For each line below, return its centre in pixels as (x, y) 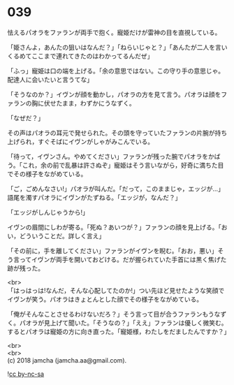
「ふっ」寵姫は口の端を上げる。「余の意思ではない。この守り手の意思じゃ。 (116, 71)
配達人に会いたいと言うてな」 (50, 79)
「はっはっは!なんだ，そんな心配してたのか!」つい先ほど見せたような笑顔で (116, 290)
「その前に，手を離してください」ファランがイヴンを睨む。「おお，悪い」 (112, 250)
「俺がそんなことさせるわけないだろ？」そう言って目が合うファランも (108, 314)
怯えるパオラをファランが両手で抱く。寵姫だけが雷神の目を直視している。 (114, 32)
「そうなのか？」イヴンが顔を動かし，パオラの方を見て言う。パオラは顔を (114, 94)
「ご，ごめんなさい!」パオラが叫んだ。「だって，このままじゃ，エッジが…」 (116, 189)
